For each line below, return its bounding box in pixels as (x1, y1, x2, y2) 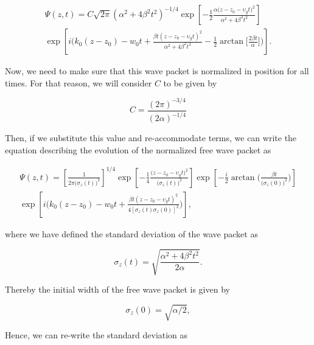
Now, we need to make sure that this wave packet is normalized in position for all (5, 64, 309, 77)
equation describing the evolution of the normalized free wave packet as (5, 143, 271, 156)
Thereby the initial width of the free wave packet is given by (5, 283, 230, 296)
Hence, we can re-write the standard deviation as (5, 329, 188, 341)
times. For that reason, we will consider (5, 76, 152, 89)
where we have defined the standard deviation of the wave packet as (5, 227, 258, 240)
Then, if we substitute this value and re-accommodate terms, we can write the (5, 131, 297, 144)
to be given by (163, 76, 217, 89)
